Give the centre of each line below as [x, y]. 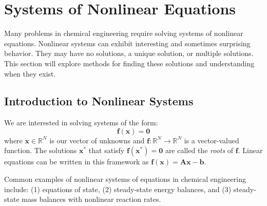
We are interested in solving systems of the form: [81, 123]
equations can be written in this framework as [77, 162]
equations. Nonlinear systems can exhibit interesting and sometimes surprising [127, 43]
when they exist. [30, 73]
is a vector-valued [212, 140]
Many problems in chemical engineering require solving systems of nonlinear [124, 33]
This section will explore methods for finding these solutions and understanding [129, 63]
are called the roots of [199, 150]
